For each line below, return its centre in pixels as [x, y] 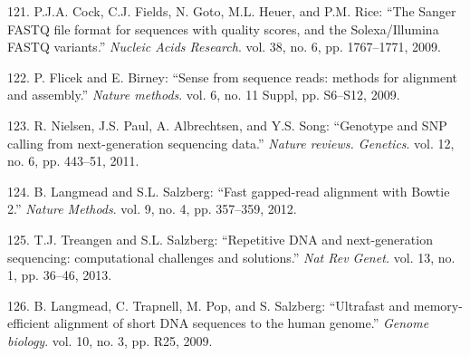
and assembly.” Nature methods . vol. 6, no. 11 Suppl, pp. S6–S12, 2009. [204, 95]
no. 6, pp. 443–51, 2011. [73, 161]
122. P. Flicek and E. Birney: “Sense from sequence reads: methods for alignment [233, 77]
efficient [29, 323]
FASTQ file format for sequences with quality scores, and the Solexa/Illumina [223, 29]
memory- [438, 305]
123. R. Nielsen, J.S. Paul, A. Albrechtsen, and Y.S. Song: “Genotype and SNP [227, 125]
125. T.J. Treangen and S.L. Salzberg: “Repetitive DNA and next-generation [220, 239]
